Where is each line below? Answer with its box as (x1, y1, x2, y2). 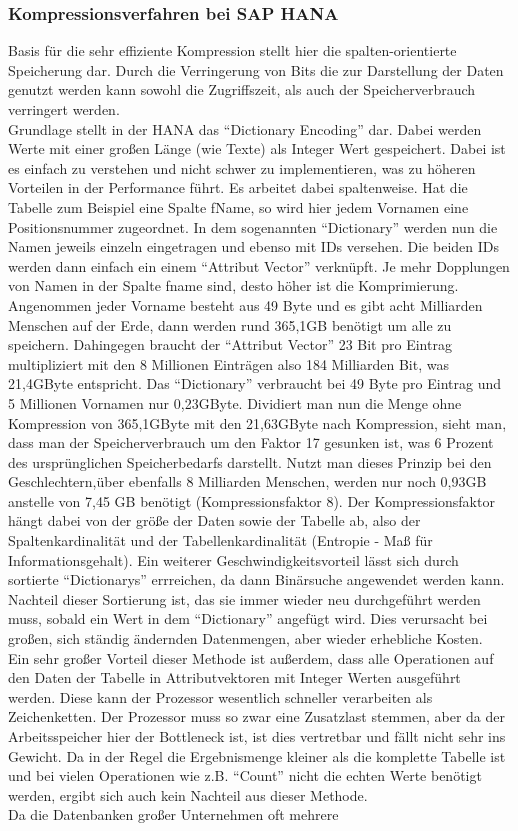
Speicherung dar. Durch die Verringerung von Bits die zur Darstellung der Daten (8, 59, 504, 80)
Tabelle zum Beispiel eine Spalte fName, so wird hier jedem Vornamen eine (8, 196, 469, 217)
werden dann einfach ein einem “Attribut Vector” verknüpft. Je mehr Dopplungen (8, 255, 510, 276)
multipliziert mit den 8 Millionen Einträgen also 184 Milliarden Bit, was (8, 353, 449, 374)
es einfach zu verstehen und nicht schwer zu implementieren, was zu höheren (8, 157, 476, 178)
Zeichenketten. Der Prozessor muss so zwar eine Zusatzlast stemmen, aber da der (8, 706, 505, 727)
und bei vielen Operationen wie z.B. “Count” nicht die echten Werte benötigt (8, 765, 482, 786)
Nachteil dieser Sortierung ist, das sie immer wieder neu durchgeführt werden (8, 588, 481, 609)
